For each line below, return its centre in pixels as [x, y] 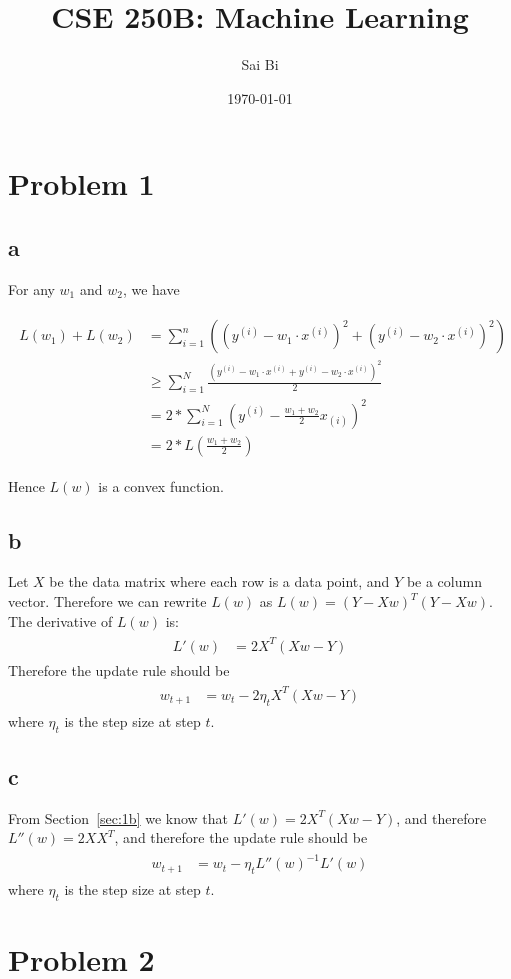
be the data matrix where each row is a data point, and [219, 581]
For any [31, 288]
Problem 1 [81, 183]
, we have [151, 288]
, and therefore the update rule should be [241, 837]
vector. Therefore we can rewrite [107, 601]
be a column [444, 581]
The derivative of [60, 620]
